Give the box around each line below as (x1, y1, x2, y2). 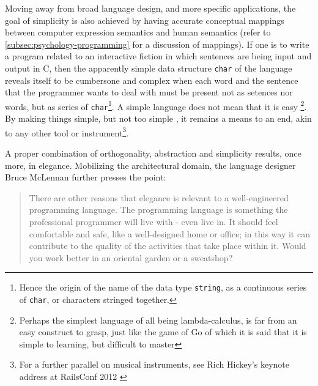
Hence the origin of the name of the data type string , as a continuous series (19, 281, 307, 294)
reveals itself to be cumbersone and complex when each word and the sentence (5, 73, 298, 86)
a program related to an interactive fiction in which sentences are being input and (5, 50, 312, 62)
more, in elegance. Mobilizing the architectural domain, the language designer (5, 158, 296, 171)
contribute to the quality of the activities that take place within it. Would (29, 239, 306, 252)
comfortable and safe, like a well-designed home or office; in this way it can (29, 227, 310, 240)
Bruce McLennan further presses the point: (5, 171, 166, 184)
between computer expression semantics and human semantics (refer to (5, 26, 271, 39)
